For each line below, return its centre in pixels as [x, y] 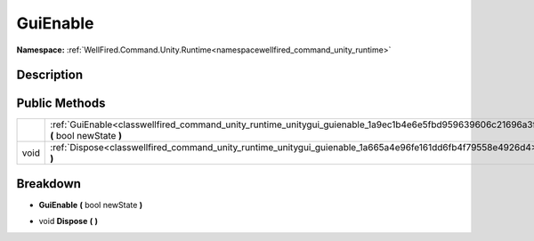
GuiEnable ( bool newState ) [91, 205]
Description [50, 75]
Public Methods [61, 104]
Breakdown [49, 184]
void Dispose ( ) [68, 221]
